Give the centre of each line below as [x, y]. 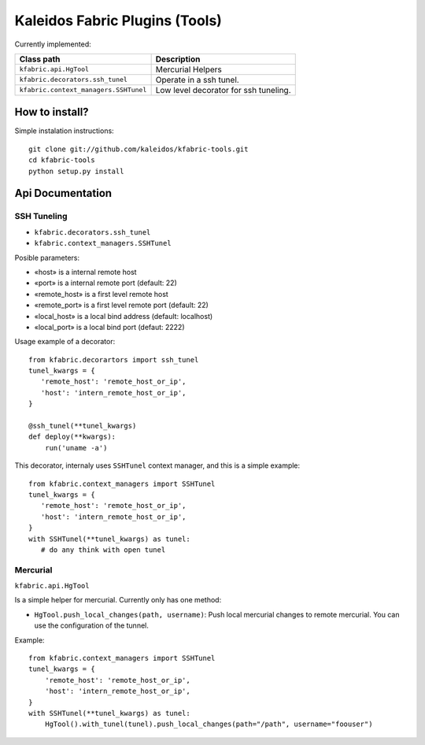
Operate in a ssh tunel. [197, 80]
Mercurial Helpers [188, 69]
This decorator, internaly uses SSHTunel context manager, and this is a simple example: [157, 465]
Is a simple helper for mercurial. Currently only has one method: [118, 600]
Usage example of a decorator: [65, 342]
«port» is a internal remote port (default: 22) [105, 283]
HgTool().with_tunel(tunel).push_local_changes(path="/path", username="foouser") [209, 724]
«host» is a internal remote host [85, 272]
